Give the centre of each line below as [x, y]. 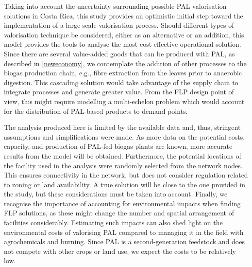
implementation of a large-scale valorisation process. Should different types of [119, 25]
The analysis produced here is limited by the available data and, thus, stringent [122, 127]
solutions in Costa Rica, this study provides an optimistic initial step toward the [124, 15]
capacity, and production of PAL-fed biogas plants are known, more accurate [118, 146]
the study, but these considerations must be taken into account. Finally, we [116, 194]
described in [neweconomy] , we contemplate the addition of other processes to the [125, 63]
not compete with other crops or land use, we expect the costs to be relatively [120, 251]
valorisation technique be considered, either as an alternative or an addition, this [124, 34]
